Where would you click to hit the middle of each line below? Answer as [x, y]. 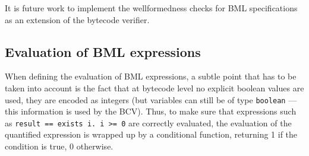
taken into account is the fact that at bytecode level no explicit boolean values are [154, 87]
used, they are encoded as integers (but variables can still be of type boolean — [151, 99]
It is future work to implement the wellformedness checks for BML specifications [151, 8]
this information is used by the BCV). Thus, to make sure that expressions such [151, 111]
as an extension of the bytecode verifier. [77, 19]
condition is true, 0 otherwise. [59, 146]
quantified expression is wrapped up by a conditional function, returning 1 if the [151, 134]
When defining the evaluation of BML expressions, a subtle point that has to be [151, 76]
